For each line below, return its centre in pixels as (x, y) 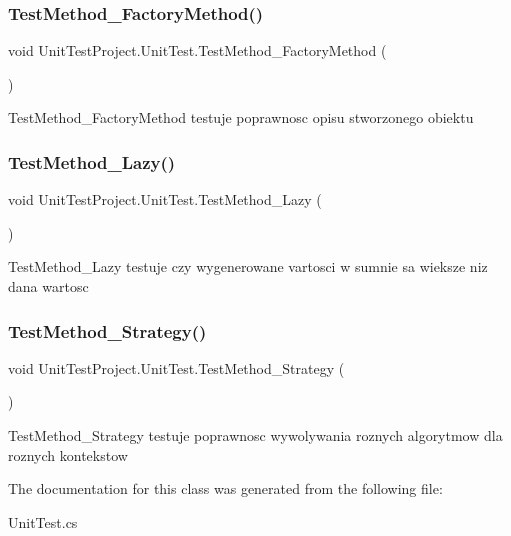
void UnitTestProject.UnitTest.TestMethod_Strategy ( (176, 367)
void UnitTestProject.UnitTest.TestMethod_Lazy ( (165, 199)
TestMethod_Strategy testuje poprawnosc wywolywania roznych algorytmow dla (255, 435)
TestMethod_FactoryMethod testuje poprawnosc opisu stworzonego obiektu (241, 117)
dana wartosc (48, 286)
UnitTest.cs (43, 521)
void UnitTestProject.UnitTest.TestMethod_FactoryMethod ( (197, 50)
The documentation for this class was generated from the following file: (225, 488)
